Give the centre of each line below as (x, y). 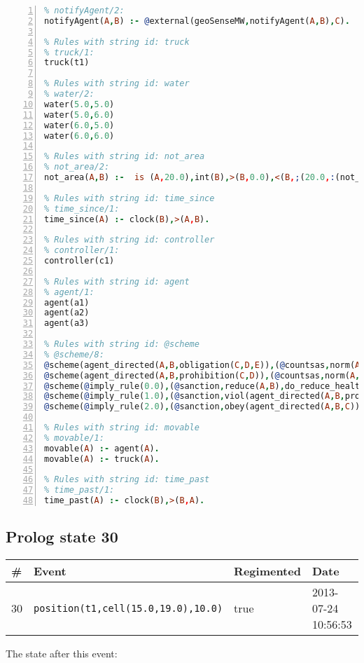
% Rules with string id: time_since (129, 198)
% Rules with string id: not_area (125, 157)
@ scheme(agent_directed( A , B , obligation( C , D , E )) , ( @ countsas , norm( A (202, 365)
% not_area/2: (77, 167)
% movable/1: (74, 438)
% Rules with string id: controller (129, 240)
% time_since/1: (82, 209)
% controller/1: (82, 251)
